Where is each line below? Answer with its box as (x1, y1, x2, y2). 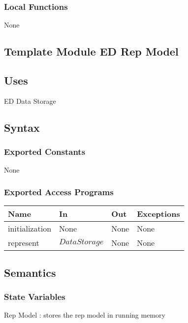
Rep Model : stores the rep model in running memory (4, 310, 165, 320)
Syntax (4, 119, 40, 135)
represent (8, 237, 39, 249)
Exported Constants (4, 146, 86, 158)
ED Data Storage (4, 95, 56, 106)
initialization (8, 223, 52, 235)
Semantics (4, 264, 56, 280)
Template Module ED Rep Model (4, 44, 179, 59)
